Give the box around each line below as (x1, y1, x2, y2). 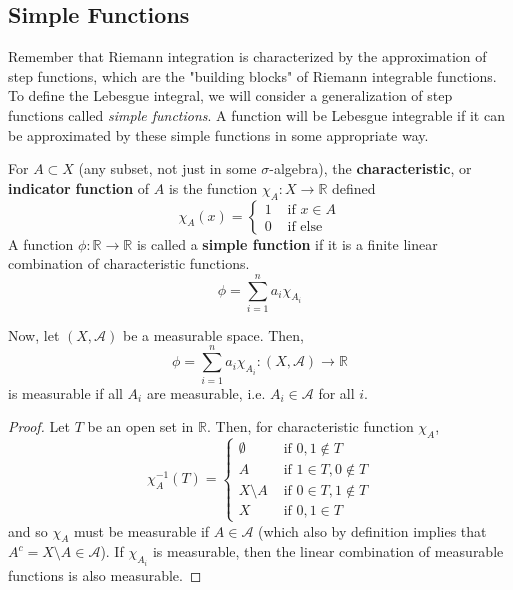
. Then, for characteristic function (206, 416, 414, 437)
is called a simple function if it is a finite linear (136, 233, 438, 254)
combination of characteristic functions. (8, 253, 250, 274)
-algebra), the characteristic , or (269, 158, 472, 179)
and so (8, 520, 48, 541)
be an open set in (87, 416, 194, 437)
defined (332, 177, 376, 198)
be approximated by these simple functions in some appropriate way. (8, 124, 429, 145)
